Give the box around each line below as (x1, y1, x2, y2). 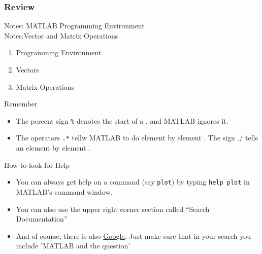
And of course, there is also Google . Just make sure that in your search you (16, 230, 251, 241)
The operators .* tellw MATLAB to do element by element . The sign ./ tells (16, 132, 258, 143)
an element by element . (16, 142, 90, 153)
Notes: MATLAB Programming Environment (4, 20, 145, 31)
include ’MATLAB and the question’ (16, 240, 130, 251)
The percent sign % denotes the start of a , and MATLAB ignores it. (16, 115, 228, 126)
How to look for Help (4, 159, 70, 170)
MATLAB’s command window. (16, 186, 113, 197)
